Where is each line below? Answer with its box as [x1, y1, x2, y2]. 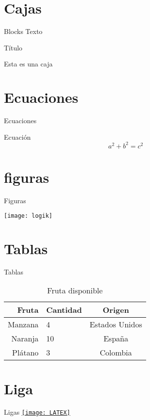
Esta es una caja [4, 59, 53, 69]
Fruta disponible [47, 284, 103, 296]
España [103, 332, 128, 344]
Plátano [12, 346, 39, 358]
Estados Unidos [90, 318, 142, 330]
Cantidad [46, 304, 82, 315]
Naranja [11, 332, 39, 344]
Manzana [8, 318, 39, 330]
